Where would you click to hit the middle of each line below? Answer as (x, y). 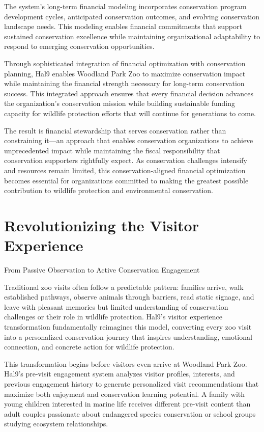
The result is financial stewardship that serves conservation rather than (115, 130)
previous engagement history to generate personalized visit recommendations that (131, 383)
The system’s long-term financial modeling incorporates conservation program (125, 6)
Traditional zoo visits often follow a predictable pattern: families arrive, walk (124, 287)
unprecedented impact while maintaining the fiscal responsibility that (112, 150)
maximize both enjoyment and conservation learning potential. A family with (125, 394)
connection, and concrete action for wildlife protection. (89, 347)
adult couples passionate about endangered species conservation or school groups (130, 413)
